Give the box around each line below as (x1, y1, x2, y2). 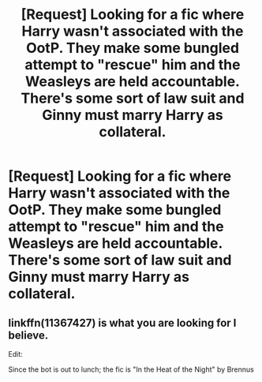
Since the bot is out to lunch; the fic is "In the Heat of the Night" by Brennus (8, 365, 254, 374)
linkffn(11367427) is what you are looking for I (8, 316, 237, 329)
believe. (8, 328, 49, 342)
